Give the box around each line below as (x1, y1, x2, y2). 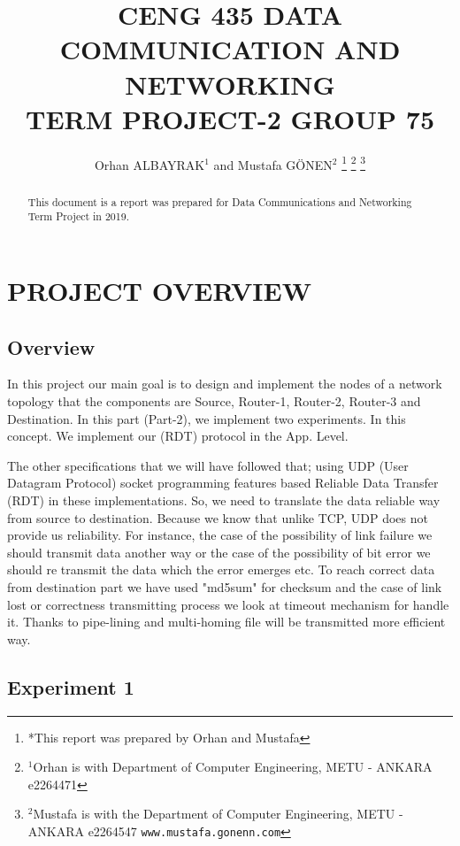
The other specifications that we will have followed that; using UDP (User (7, 456, 409, 474)
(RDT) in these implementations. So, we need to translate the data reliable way (7, 491, 441, 509)
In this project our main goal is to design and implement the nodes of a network (7, 374, 442, 393)
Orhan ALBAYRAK (94, 155, 205, 173)
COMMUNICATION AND (59, 31, 401, 67)
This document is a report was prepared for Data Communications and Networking (27, 194, 412, 209)
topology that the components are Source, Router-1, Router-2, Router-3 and (7, 392, 421, 411)
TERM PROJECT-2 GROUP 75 (25, 100, 434, 136)
